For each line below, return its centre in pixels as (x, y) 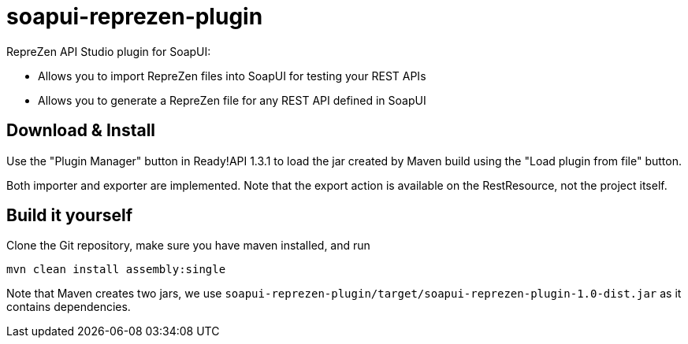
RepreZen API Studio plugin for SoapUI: (109, 51)
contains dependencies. (69, 307)
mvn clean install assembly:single (116, 270)
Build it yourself (70, 216)
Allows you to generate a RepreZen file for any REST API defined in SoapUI (232, 100)
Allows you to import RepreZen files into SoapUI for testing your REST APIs (232, 76)
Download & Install (81, 131)
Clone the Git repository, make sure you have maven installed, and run (188, 246)
